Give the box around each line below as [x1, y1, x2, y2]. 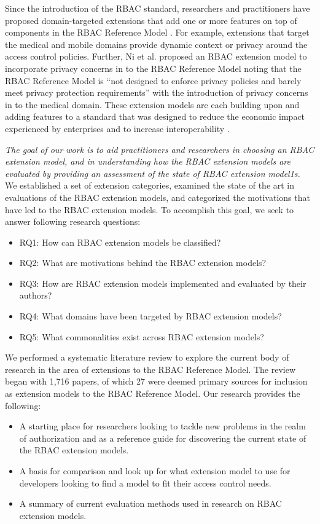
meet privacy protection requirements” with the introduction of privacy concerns [5, 86, 308, 99]
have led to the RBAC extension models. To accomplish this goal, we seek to [5, 203, 294, 216]
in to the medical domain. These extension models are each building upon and [5, 98, 300, 111]
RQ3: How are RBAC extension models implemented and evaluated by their [19, 276, 306, 289]
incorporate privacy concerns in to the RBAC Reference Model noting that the [5, 61, 302, 74]
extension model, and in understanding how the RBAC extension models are [5, 155, 291, 168]
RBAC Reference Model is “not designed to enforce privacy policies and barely [5, 74, 302, 87]
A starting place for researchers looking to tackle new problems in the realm [19, 420, 306, 432]
